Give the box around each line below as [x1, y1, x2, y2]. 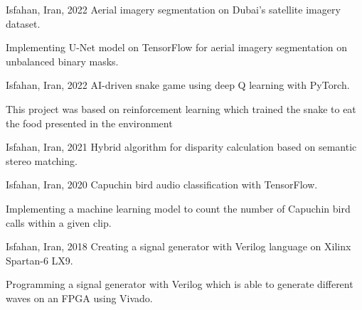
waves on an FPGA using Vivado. [6, 290, 153, 305]
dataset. [6, 16, 41, 31]
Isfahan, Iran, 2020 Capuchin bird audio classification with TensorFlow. [6, 177, 318, 192]
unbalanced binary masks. [6, 53, 119, 68]
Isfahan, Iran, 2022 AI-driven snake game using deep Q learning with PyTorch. [6, 77, 350, 92]
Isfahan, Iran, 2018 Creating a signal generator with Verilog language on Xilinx [6, 239, 351, 254]
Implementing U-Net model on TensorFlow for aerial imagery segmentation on [6, 40, 347, 55]
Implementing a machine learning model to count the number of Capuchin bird [6, 201, 351, 215]
